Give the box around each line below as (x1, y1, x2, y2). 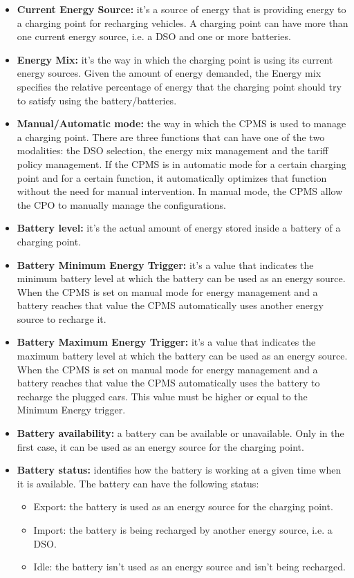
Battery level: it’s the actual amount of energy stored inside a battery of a (17, 221, 341, 235)
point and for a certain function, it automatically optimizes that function (17, 170, 327, 185)
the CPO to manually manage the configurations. (17, 197, 226, 212)
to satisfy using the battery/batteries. (17, 93, 177, 107)
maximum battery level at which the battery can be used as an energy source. (17, 348, 348, 363)
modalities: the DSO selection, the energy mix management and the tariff (17, 143, 328, 158)
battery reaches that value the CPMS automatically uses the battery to (17, 375, 320, 390)
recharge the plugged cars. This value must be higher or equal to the (17, 389, 308, 403)
